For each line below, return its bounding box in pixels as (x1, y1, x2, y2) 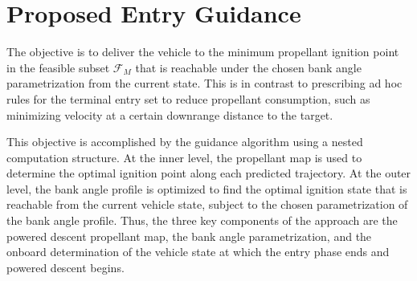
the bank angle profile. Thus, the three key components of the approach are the (6, 212, 398, 229)
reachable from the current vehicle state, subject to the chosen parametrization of (6, 196, 408, 213)
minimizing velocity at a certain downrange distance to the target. (6, 106, 333, 123)
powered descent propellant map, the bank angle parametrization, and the (6, 227, 372, 244)
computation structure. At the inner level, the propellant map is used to (6, 149, 362, 165)
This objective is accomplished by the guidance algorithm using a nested (6, 133, 363, 150)
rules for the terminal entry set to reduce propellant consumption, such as (6, 90, 370, 107)
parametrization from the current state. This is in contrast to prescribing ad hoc (6, 75, 403, 92)
